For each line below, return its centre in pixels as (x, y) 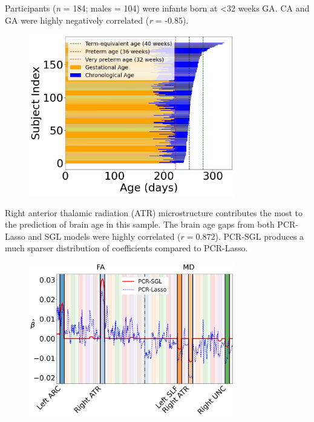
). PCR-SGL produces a (260, 236)
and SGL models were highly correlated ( (104, 236)
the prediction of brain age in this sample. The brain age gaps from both (140, 224)
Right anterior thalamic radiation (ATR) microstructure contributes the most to (154, 212)
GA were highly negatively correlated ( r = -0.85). (97, 20)
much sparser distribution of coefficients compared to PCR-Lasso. (126, 248)
